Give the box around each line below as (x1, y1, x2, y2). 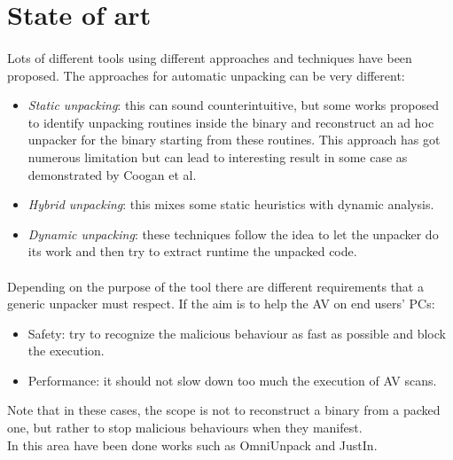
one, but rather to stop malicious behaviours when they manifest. (7, 418, 363, 437)
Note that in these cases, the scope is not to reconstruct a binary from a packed (7, 401, 441, 419)
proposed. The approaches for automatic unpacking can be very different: (7, 66, 405, 84)
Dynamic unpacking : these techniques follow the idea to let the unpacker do (27, 224, 439, 243)
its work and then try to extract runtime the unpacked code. (27, 242, 357, 261)
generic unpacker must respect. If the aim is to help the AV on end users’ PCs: (7, 294, 435, 313)
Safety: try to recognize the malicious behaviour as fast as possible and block (27, 324, 446, 342)
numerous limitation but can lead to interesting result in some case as (27, 147, 408, 166)
